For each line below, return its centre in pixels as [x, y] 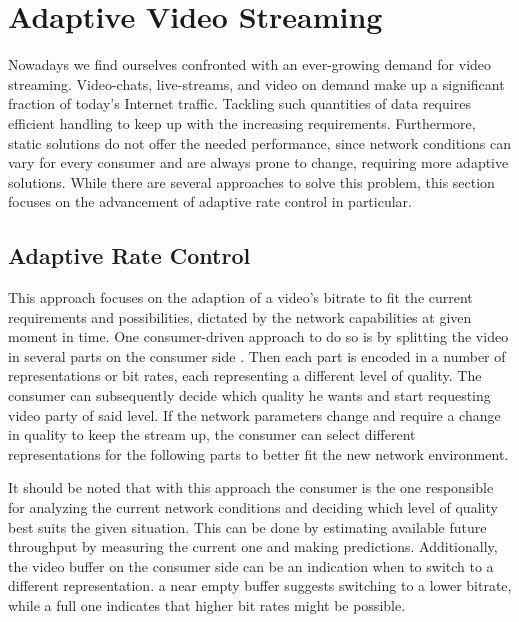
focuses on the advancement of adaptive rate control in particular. [210, 201]
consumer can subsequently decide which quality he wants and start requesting [249, 395]
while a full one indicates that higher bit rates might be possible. [207, 604]
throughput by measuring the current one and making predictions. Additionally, [253, 546]
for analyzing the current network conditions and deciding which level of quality [253, 507]
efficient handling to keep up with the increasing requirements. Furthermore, [242, 122]
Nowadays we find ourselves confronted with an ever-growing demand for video [250, 64]
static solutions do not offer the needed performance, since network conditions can [259, 142]
